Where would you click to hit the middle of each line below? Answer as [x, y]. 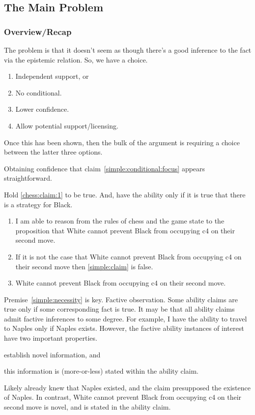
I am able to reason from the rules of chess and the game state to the [120, 221]
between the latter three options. [53, 152]
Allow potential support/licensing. [67, 125]
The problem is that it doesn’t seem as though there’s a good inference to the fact [128, 50]
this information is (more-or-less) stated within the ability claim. [101, 371]
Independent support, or [52, 76]
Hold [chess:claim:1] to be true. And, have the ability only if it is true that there [125, 194]
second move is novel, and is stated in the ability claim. [87, 407]
